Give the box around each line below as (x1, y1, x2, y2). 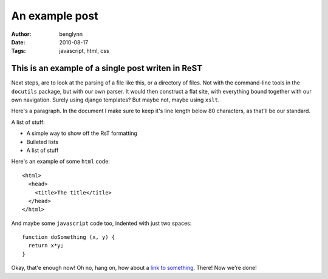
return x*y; (28, 242, 64, 249)
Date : (11, 38, 26, 46)
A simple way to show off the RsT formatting (26, 129, 138, 137)
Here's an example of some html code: (11, 158, 111, 165)
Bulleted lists (26, 138, 59, 145)
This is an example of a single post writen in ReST (11, 63, 203, 74)
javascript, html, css (59, 47, 109, 55)
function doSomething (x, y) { (22, 234, 115, 241)
